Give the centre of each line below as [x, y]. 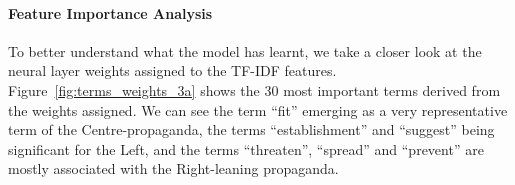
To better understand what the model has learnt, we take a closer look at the [245, 50]
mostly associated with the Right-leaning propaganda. [173, 168]
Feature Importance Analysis [110, 12]
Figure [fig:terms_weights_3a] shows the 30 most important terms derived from [254, 89]
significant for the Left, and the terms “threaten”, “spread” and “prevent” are [246, 148]
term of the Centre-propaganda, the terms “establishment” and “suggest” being [251, 129]
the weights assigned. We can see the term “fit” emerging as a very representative [258, 109]
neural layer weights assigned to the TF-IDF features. [172, 70]
